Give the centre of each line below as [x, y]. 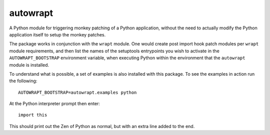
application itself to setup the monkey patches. [57, 34]
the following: [23, 81]
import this [33, 115]
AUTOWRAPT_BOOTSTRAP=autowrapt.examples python [77, 92]
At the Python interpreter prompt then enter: [54, 104]
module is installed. [29, 65]
